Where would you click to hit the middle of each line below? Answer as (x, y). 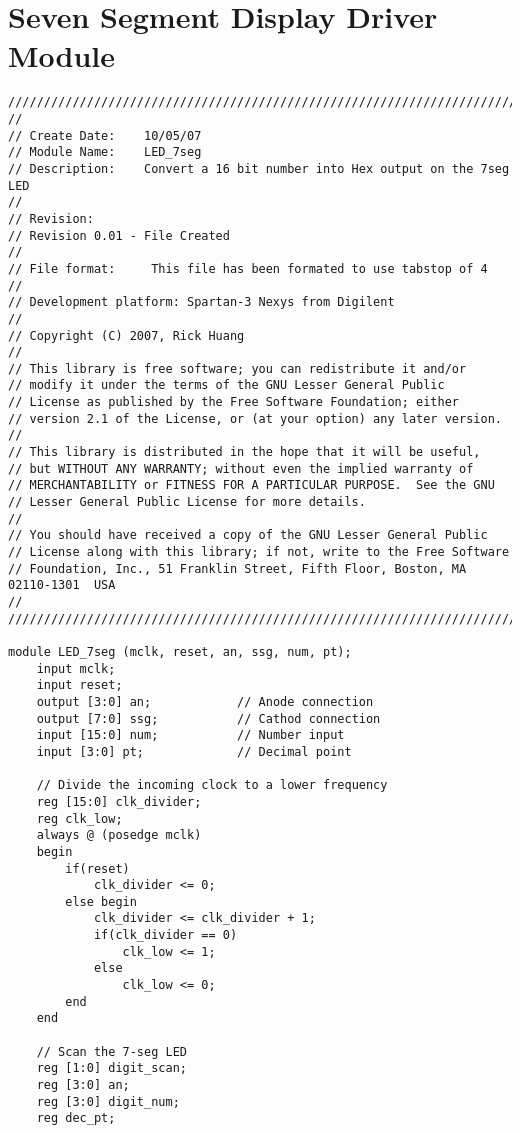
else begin (101, 901)
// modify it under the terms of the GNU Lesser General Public (226, 385)
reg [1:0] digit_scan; (111, 1068)
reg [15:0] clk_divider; (119, 801)
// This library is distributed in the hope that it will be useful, (244, 452)
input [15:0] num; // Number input (190, 735)
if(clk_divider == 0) (165, 935)
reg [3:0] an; (83, 1085)
